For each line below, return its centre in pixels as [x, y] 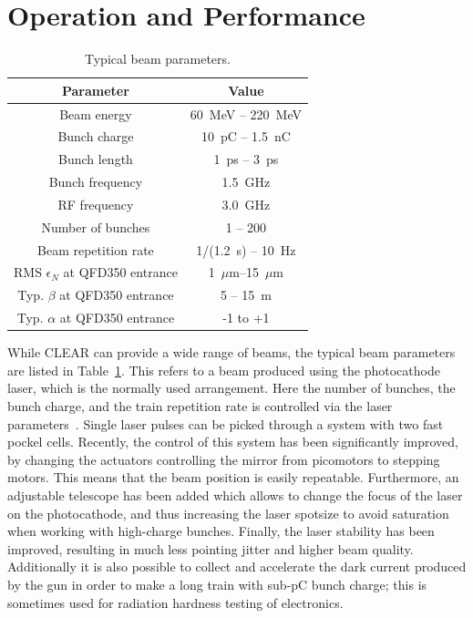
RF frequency [96, 204]
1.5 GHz [246, 182]
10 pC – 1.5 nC [246, 136]
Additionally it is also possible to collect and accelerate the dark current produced [237, 566]
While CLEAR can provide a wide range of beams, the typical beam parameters [231, 352]
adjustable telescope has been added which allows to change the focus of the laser [235, 495]
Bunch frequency [96, 182]
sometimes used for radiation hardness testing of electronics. [175, 602]
